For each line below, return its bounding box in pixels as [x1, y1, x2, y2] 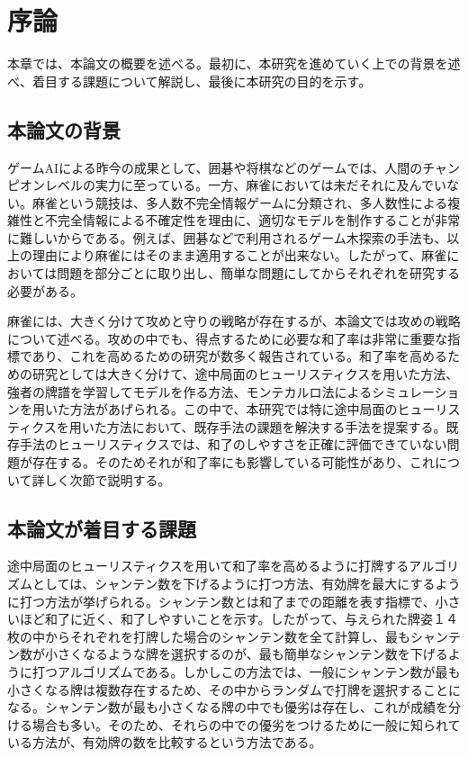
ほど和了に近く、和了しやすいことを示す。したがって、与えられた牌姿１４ [19, 609, 459, 628]
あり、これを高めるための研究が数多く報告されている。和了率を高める [31, 347, 447, 365]
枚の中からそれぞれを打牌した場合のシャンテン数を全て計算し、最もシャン [7, 626, 448, 645]
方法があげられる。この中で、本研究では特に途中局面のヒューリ [69, 400, 448, 419]
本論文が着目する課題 [7, 514, 196, 542]
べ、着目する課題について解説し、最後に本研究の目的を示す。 [7, 71, 372, 90]
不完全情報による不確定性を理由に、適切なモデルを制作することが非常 [44, 211, 461, 230]
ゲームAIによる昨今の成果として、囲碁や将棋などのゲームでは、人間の [7, 158, 423, 176]
